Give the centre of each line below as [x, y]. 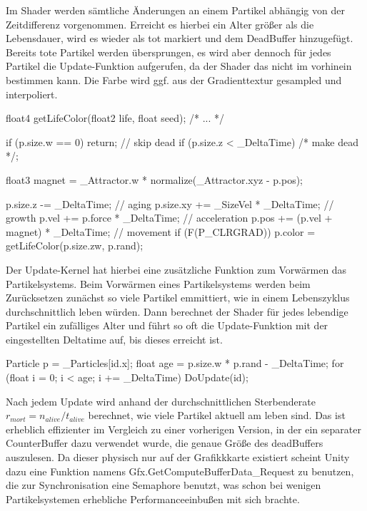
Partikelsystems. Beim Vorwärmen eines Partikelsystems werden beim [158, 283]
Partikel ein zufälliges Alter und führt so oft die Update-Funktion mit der [167, 325]
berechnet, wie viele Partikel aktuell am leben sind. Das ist [217, 415]
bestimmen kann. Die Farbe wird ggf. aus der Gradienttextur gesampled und [174, 79]
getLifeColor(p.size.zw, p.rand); [75, 246]
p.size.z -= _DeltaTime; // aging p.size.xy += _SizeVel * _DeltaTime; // [170, 203]
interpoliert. [32, 94]
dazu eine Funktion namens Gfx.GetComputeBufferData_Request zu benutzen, [180, 471]
